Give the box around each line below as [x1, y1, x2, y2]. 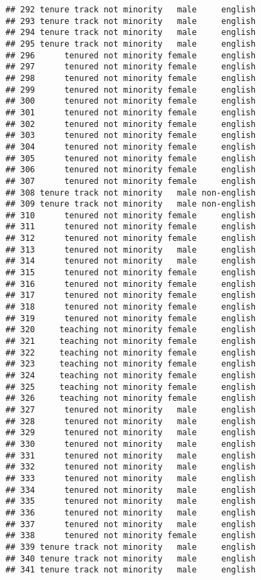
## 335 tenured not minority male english [5, 496, 256, 507]
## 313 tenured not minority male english [5, 244, 256, 255]
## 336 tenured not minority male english [5, 507, 256, 518]
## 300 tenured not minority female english [5, 96, 256, 106]
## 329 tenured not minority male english [5, 428, 256, 438]
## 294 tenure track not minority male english [5, 27, 256, 38]
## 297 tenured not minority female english [5, 62, 256, 72]
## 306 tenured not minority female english [5, 165, 256, 175]
